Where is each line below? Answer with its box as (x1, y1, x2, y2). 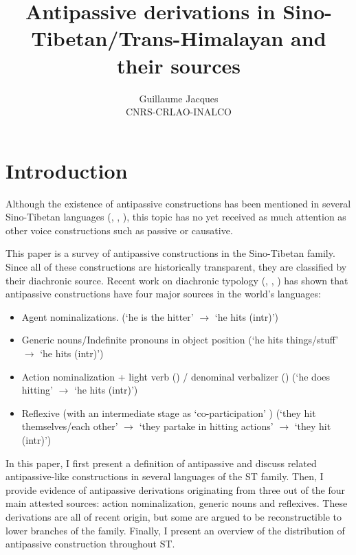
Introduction (5, 156, 128, 184)
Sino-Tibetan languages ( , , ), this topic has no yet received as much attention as (5, 209, 346, 224)
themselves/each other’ (21, 419, 118, 433)
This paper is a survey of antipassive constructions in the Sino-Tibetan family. (5, 246, 335, 260)
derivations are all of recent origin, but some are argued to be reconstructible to (5, 509, 342, 523)
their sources (117, 51, 241, 79)
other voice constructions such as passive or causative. (5, 223, 233, 237)
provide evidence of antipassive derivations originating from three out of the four (5, 482, 346, 497)
